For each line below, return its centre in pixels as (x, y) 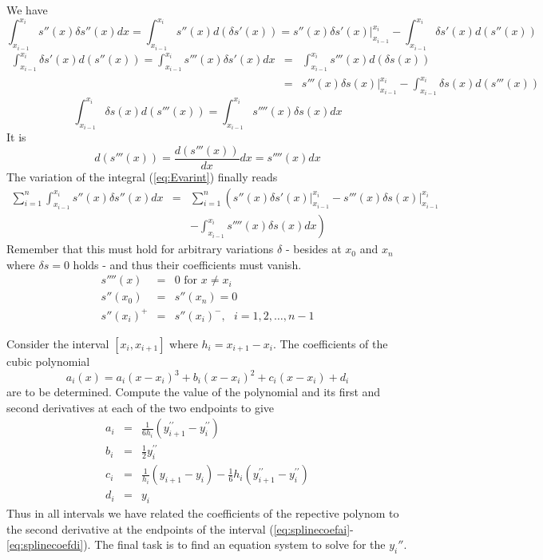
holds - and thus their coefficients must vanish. (187, 264)
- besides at (313, 249)
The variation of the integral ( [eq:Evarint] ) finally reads (142, 177)
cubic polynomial (48, 361)
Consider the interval (58, 343)
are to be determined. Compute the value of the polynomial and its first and (194, 392)
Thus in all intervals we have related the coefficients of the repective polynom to (203, 513)
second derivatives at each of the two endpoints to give (141, 407)
